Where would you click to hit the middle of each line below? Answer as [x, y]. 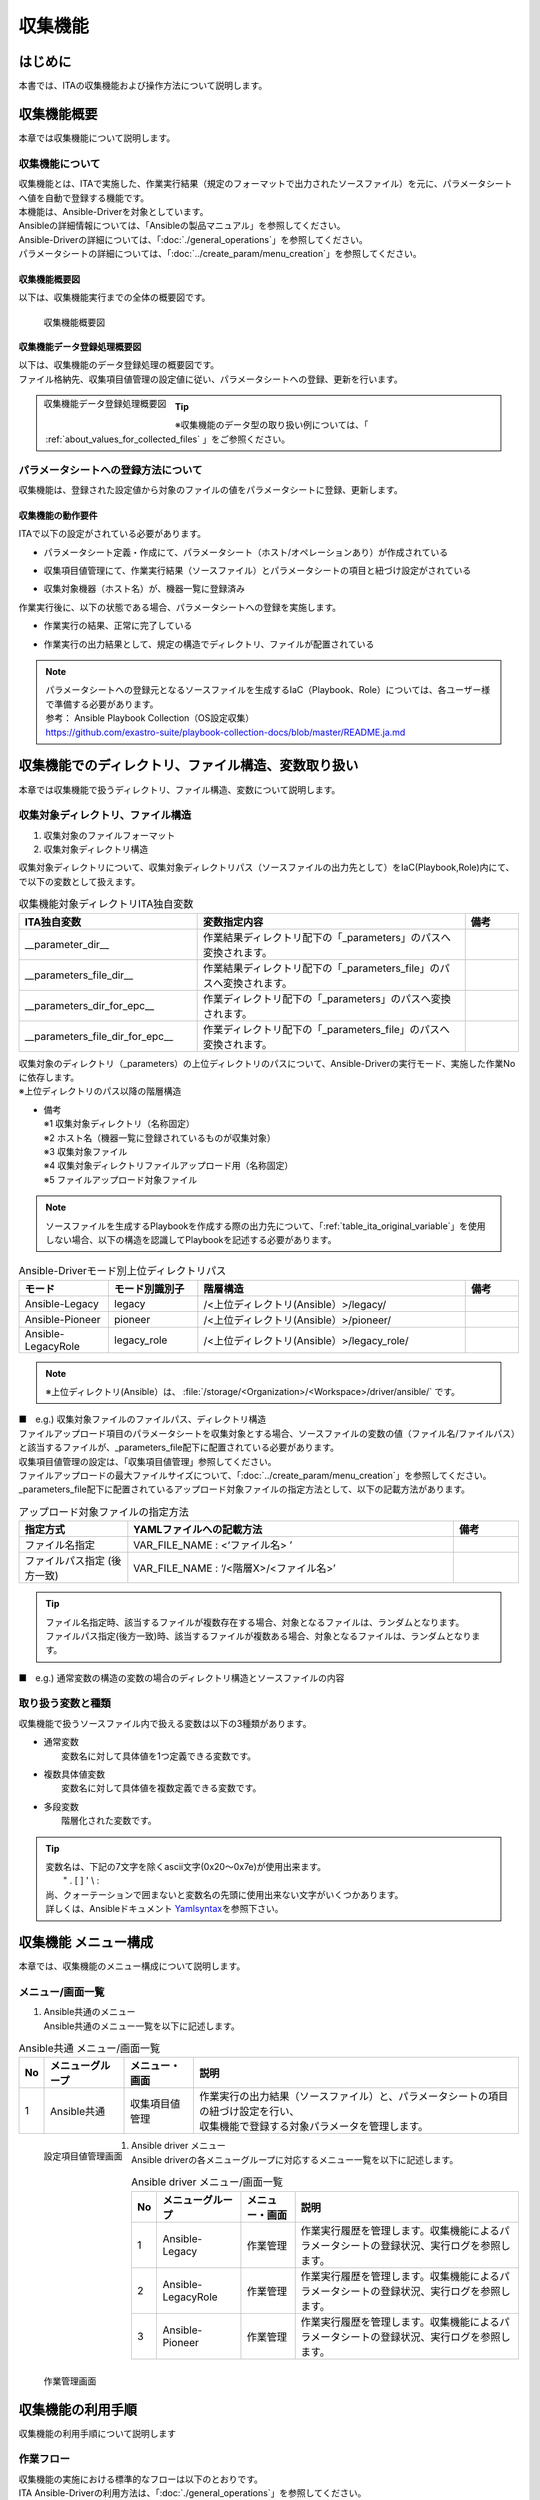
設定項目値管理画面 [83, 2156]
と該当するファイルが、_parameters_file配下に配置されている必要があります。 [179, 1447]
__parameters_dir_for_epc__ [89, 1005]
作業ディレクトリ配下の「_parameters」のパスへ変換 [327, 998]
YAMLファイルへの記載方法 [198, 1530]
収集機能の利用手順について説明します [97, 2433]
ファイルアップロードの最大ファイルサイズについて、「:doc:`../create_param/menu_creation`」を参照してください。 [255, 1475]
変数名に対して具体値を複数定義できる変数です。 [161, 1788]
